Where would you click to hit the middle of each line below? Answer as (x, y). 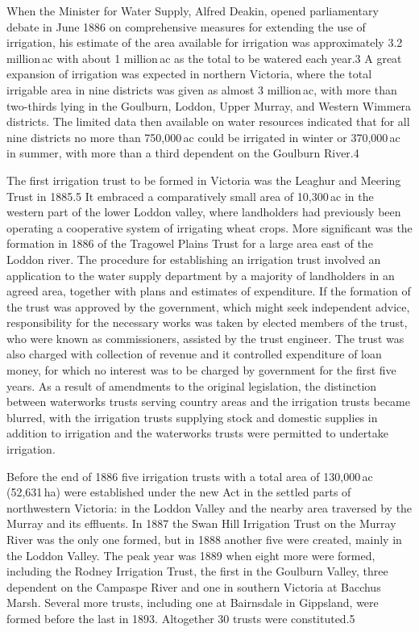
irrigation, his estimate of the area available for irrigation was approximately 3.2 (205, 42)
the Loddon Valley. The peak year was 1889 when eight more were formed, (191, 555)
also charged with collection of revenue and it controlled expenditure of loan (194, 354)
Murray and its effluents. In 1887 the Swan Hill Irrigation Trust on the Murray (201, 523)
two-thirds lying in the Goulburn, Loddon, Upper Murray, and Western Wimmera (209, 105)
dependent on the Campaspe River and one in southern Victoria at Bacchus (194, 586)
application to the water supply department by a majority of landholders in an (201, 275)
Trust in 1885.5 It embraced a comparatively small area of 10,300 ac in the (190, 196)
